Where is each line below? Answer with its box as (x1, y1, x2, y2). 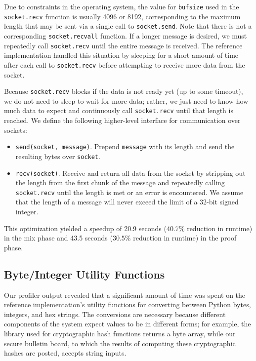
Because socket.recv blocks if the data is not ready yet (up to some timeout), (4, 86, 243, 96)
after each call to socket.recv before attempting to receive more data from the (4, 59, 245, 70)
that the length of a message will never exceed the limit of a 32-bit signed (15, 197, 239, 207)
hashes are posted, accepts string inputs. (4, 348, 127, 358)
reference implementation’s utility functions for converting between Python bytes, (4, 299, 251, 310)
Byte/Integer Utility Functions (4, 266, 165, 281)
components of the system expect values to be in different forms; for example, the (4, 319, 251, 329)
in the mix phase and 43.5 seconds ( (4, 233, 113, 243)
